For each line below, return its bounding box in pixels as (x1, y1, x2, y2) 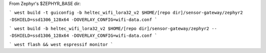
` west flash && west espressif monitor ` (9, 42, 113, 47)
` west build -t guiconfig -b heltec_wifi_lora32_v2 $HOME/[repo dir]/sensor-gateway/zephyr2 (9, 10, 243, 16)
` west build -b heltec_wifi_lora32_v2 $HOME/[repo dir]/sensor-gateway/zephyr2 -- (9, 26, 217, 31)
